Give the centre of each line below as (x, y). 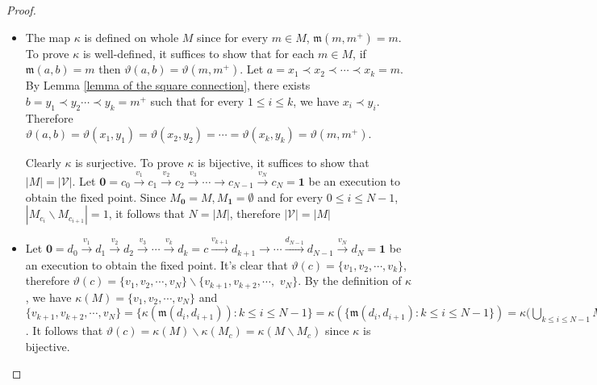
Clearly (43, 163)
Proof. (21, 10)
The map (48, 37)
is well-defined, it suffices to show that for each (198, 53)
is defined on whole (132, 37)
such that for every (197, 100)
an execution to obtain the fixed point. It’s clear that (157, 264)
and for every (290, 197)
